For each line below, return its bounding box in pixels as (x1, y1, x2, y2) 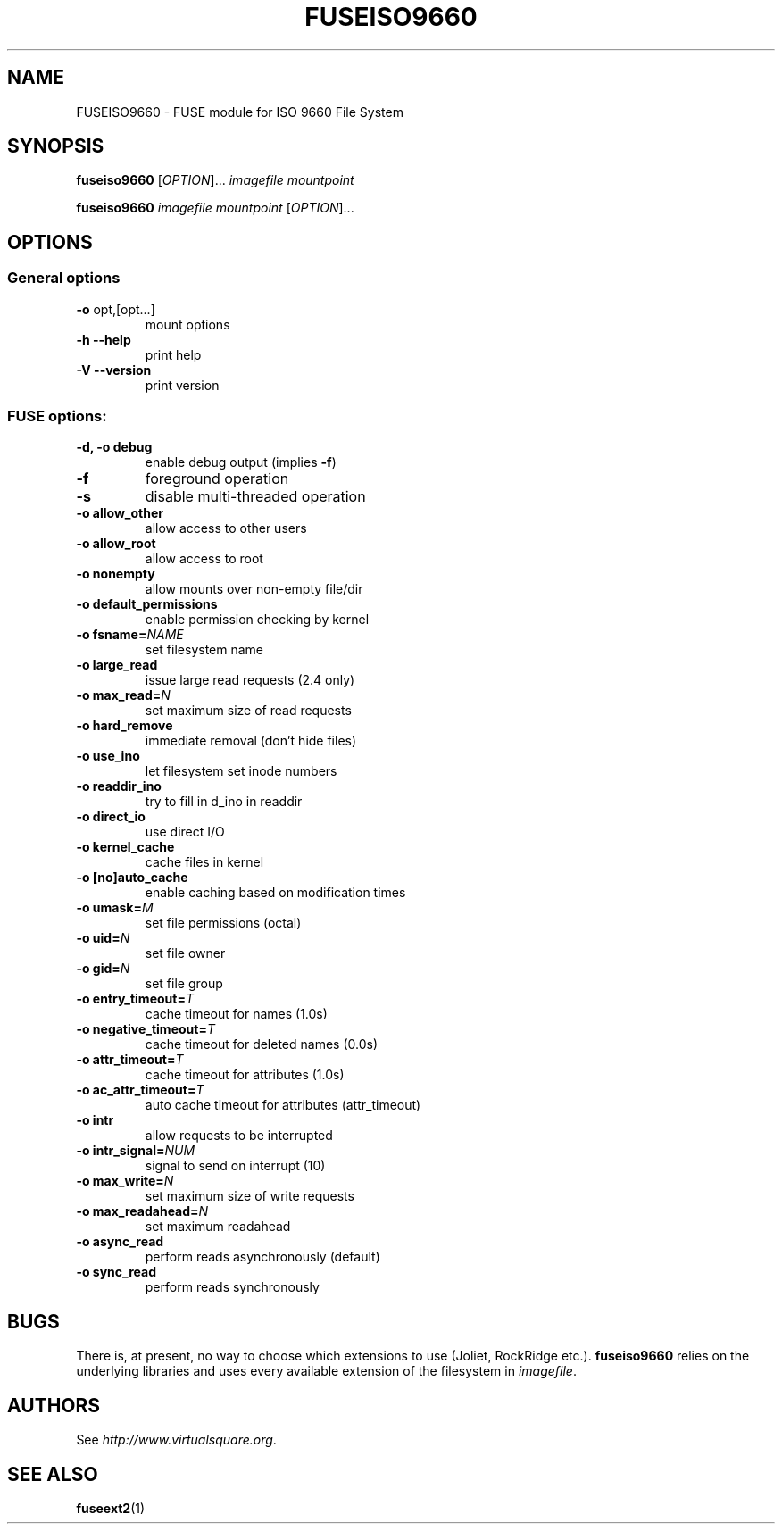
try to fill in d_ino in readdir (145, 794, 303, 810)
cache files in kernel (145, 854, 264, 870)
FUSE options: (7, 407, 107, 426)
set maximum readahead (145, 1219, 291, 1235)
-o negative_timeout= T (76, 1021, 215, 1037)
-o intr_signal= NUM (76, 1143, 195, 1159)
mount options (145, 316, 230, 332)
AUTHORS (7, 1394, 101, 1417)
